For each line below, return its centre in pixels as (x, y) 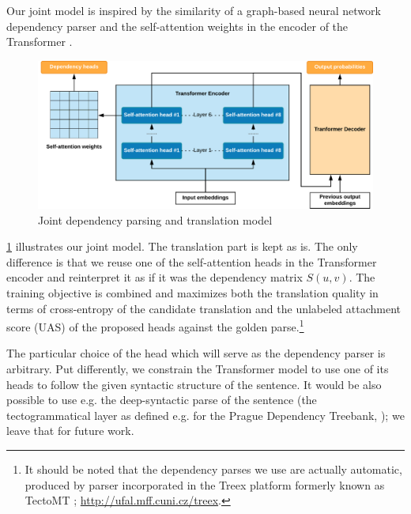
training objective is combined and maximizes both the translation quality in (192, 292)
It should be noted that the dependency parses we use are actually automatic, (213, 469)
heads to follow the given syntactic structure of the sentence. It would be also (194, 384)
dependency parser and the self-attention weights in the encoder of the (177, 26)
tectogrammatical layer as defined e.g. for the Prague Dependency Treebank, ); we (205, 415)
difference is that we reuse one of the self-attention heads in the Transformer (192, 261)
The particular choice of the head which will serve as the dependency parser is (196, 353)
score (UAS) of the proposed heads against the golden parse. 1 (155, 325)
